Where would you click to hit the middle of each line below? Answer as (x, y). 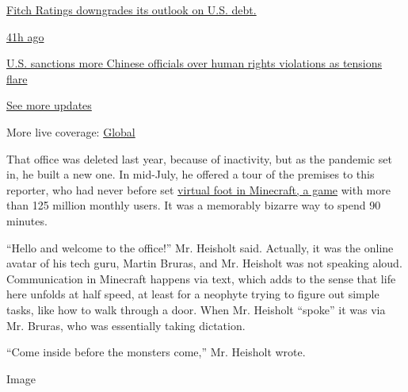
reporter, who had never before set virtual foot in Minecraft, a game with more (198, 189)
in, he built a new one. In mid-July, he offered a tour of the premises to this (191, 174)
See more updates (49, 105)
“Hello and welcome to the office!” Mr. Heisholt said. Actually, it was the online (200, 247)
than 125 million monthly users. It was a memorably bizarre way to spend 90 (194, 205)
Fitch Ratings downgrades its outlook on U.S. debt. (132, 10)
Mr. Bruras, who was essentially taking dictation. (126, 325)
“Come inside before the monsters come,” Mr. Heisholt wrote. (156, 352)
